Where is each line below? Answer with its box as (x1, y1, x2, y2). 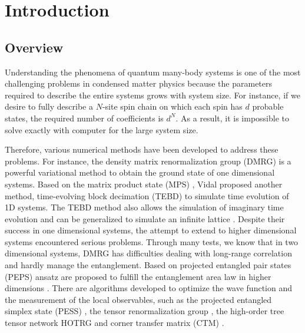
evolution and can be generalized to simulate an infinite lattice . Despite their (5, 212, 285, 225)
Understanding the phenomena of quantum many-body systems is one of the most (5, 65, 301, 78)
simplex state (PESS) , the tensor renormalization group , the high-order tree (5, 305, 284, 317)
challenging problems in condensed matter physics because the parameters (5, 77, 273, 90)
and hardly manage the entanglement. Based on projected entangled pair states (5, 259, 291, 271)
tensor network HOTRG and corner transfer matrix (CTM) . (5, 316, 224, 329)
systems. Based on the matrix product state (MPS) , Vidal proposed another (5, 177, 283, 190)
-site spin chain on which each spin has (102, 100, 243, 113)
